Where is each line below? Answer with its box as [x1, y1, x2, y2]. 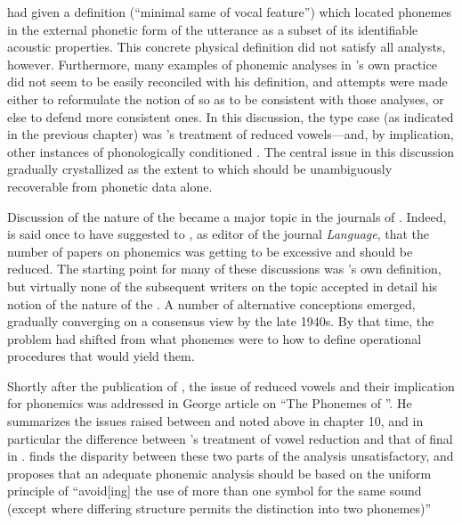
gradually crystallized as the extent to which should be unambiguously [7, 160, 393, 178]
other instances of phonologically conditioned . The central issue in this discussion [7, 142, 454, 160]
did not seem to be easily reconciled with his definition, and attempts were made [7, 72, 448, 91]
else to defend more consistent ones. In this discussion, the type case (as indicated [7, 107, 454, 126]
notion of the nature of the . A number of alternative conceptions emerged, [7, 294, 416, 313]
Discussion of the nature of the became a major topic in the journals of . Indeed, [7, 207, 447, 225]
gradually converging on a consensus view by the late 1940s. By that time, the [7, 312, 434, 331]
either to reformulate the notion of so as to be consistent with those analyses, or [7, 89, 444, 108]
